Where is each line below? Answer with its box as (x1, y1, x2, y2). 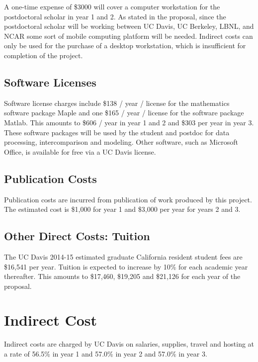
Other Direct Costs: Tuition (4, 228, 150, 244)
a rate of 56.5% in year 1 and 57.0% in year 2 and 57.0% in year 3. (4, 349, 207, 359)
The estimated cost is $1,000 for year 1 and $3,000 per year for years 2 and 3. (4, 204, 241, 214)
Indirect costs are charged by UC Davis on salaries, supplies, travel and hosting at (4, 339, 255, 349)
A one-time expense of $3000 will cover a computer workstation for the (4, 1, 220, 11)
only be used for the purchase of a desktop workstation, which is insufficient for (4, 40, 246, 51)
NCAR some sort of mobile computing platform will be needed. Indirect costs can (4, 30, 253, 41)
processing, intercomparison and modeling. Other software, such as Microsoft (4, 137, 238, 147)
